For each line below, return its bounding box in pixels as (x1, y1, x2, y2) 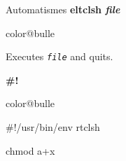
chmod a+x (6, 143, 55, 157)
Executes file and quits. (6, 49, 113, 64)
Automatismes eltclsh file (6, 2, 120, 16)
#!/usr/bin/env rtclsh (6, 120, 100, 134)
